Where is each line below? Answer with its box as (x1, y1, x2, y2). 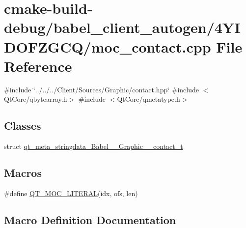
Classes (4, 118, 41, 133)
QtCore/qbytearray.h (4, 94, 67, 104)
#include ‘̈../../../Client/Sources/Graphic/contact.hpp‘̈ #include (4, 84, 199, 94)
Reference (4, 56, 72, 76)
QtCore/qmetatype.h (117, 94, 180, 104)
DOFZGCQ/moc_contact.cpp (4, 36, 211, 57)
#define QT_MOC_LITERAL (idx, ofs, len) (4, 188, 138, 198)
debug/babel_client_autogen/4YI (4, 17, 241, 37)
